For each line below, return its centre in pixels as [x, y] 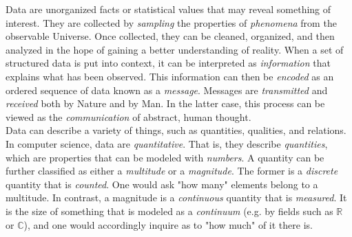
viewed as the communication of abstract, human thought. [128, 116]
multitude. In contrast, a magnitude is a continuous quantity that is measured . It [176, 197]
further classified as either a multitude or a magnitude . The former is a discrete [172, 171]
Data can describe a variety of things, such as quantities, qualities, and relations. [176, 130]
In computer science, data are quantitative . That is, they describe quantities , [167, 143]
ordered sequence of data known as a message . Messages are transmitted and [167, 90]
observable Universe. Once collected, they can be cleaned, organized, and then [170, 36]
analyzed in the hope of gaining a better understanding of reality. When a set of [175, 49]
